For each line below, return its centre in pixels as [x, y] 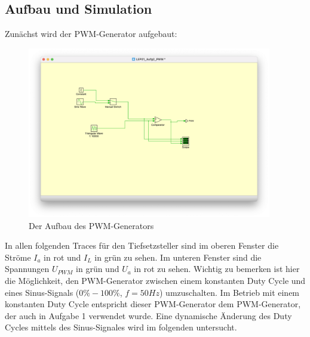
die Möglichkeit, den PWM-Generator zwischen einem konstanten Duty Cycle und [155, 280]
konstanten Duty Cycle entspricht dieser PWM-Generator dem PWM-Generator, [153, 304]
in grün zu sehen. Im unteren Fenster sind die [178, 257]
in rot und [62, 257]
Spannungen [27, 269]
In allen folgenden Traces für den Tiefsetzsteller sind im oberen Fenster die [142, 245]
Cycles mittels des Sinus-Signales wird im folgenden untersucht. [121, 327]
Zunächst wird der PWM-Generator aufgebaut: [91, 34]
